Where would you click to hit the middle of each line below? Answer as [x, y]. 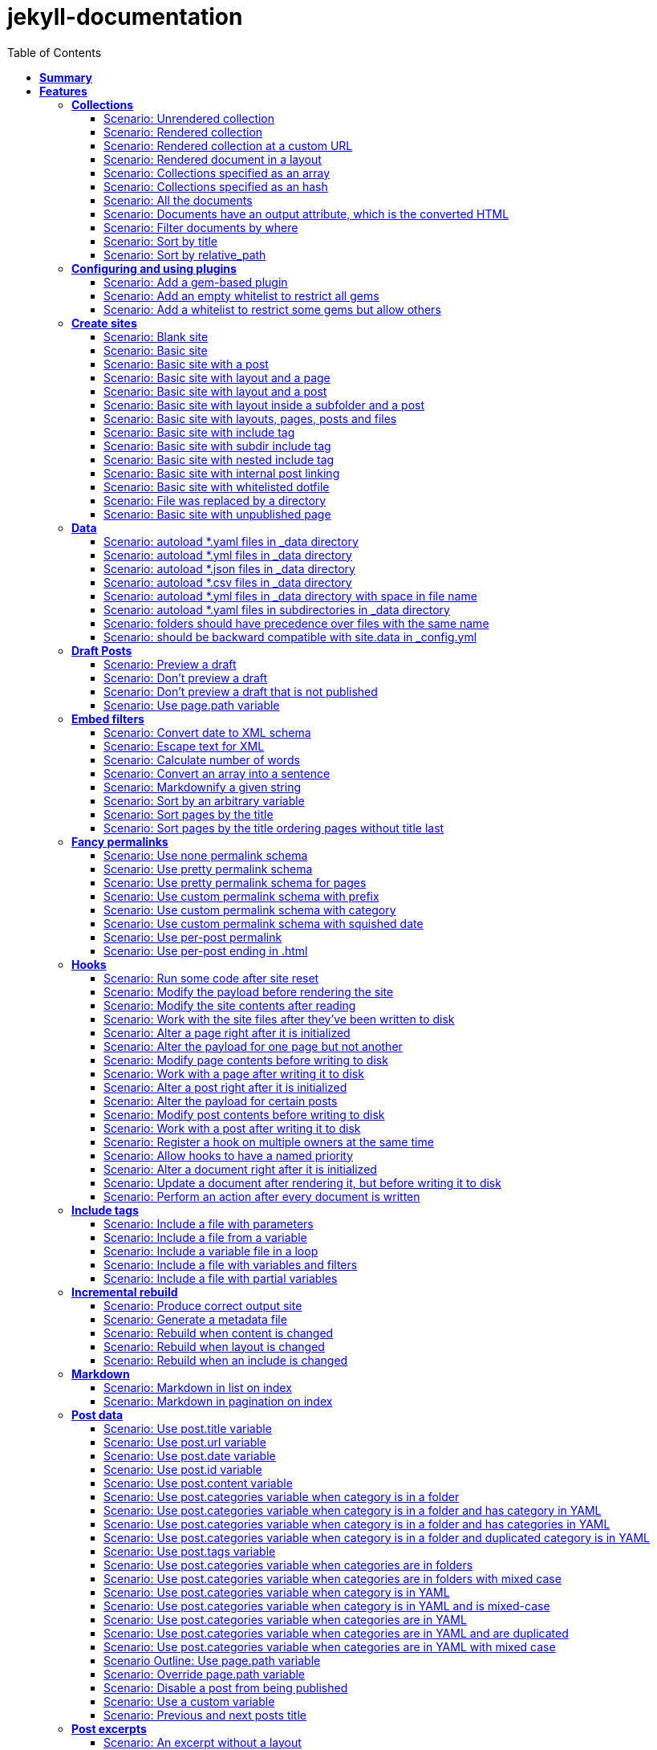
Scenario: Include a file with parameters [209, 1223]
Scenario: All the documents [178, 200]
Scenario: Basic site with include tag [199, 432]
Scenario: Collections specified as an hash [216, 186]
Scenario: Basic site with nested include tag [219, 459]
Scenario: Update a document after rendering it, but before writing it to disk [302, 1182]
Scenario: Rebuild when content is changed [219, 1333]
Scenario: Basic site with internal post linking [222, 473]
